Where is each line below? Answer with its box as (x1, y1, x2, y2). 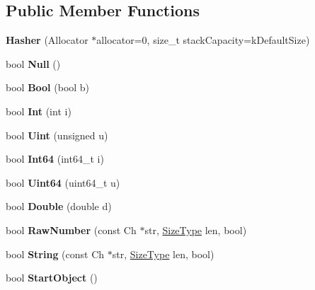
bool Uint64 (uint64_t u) (6, 175, 120, 190)
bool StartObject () (6, 270, 98, 285)
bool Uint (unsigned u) (6, 127, 108, 142)
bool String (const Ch (6, 246, 105, 261)
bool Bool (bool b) (6, 80, 90, 95)
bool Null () (6, 56, 61, 71)
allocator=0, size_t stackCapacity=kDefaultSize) (96, 33, 310, 47)
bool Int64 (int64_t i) (6, 151, 104, 166)
